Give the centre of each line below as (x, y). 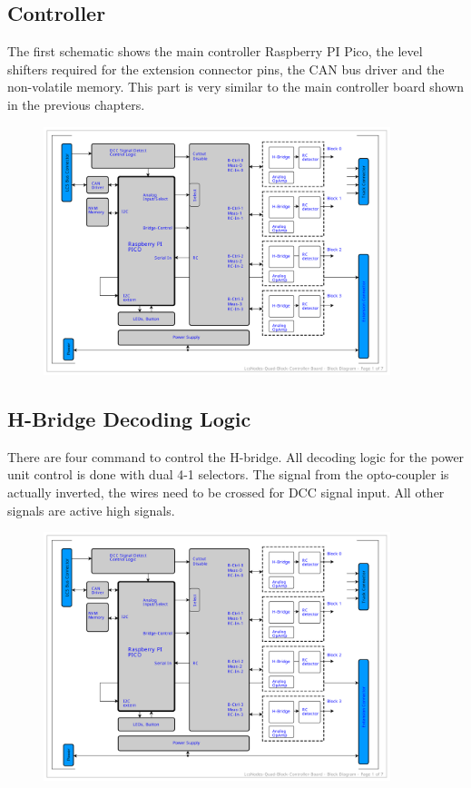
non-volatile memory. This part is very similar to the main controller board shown (236, 87)
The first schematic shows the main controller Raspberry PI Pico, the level (215, 51)
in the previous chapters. (76, 104)
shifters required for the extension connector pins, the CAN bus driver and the (226, 69)
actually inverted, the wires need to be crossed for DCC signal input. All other (226, 492)
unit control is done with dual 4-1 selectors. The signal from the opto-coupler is (228, 474)
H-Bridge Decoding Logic (129, 419)
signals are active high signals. (91, 510)
